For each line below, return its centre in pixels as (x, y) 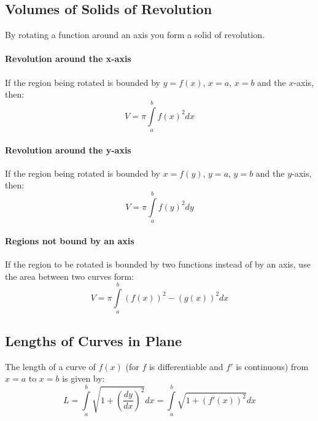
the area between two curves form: (70, 276)
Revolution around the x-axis (68, 59)
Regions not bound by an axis (70, 240)
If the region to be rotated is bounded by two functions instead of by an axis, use (158, 264)
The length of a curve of (50, 366)
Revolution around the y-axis (68, 149)
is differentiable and (186, 366)
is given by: (83, 378)
